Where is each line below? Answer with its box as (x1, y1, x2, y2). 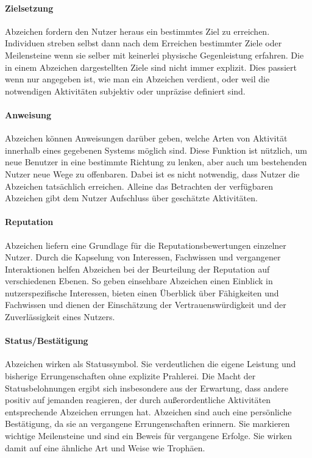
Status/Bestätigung (5, 334, 88, 347)
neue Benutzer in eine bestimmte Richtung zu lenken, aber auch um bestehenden (5, 156, 307, 168)
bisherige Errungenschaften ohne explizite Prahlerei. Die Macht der (5, 370, 256, 382)
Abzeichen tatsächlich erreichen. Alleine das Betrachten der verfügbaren (5, 179, 274, 192)
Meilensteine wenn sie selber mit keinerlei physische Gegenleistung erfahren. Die (5, 48, 304, 61)
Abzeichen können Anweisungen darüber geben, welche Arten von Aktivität (5, 132, 288, 145)
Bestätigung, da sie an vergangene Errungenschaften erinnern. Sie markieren (5, 417, 290, 430)
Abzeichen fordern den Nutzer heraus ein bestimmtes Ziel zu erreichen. (5, 24, 270, 37)
